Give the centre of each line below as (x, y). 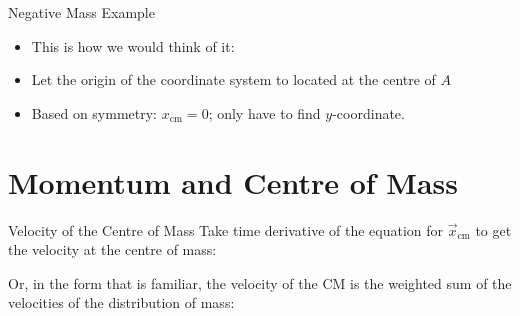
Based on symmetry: (94, 112)
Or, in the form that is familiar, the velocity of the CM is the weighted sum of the (260, 282)
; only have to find (264, 112)
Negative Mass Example (81, 12)
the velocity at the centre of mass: (112, 249)
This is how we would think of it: (133, 45)
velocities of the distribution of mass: (121, 302)
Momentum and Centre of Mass (233, 181)
